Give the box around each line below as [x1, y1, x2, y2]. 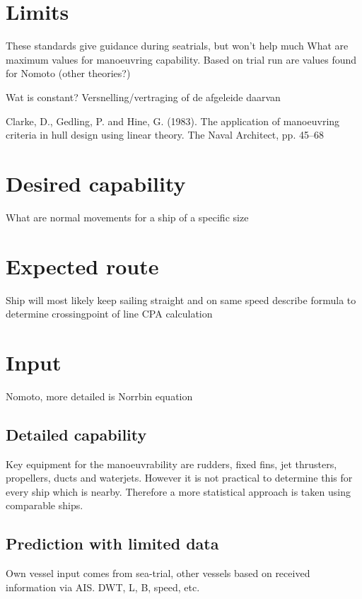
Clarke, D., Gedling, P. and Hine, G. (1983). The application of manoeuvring [6, 113, 340, 128]
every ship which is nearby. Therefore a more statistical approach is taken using [6, 484, 351, 499]
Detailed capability [6, 423, 147, 445]
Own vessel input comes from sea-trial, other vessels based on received [6, 566, 310, 581]
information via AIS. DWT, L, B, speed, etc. [6, 579, 200, 594]
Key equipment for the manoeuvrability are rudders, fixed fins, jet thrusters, [6, 456, 337, 471]
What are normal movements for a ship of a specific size [6, 209, 249, 224]
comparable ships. [6, 498, 83, 513]
